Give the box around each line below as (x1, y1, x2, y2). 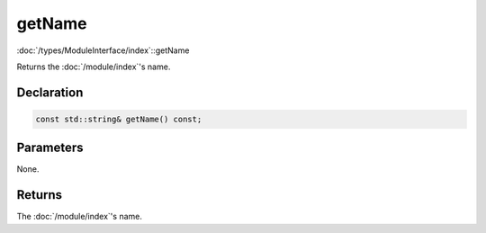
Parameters (16, 140, 84, 156)
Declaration (16, 85, 84, 100)
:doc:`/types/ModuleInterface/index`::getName (16, 45, 190, 56)
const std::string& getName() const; (35, 113, 202, 124)
